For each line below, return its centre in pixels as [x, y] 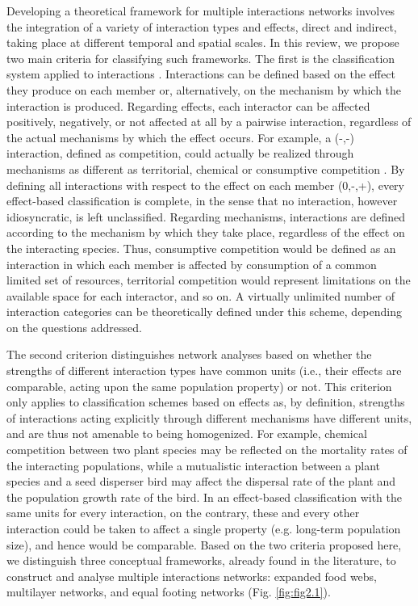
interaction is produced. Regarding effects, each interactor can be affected [188, 105]
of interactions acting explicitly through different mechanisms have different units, [209, 417]
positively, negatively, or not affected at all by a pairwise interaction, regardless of [209, 122]
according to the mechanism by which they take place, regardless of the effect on [206, 232]
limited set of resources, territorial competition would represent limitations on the [209, 280]
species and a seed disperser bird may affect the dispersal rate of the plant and [201, 481]
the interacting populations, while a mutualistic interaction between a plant [194, 465]
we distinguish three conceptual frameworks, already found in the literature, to [201, 560]
